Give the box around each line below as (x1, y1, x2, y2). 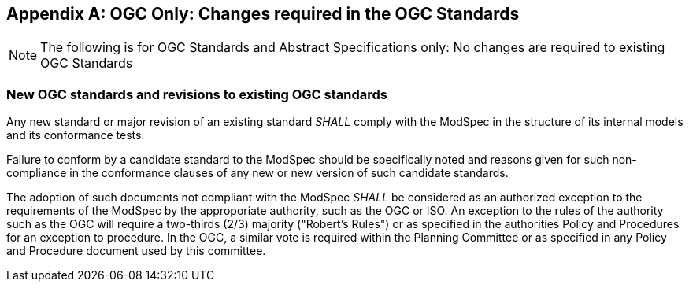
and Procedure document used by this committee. (6, 244, 266, 258)
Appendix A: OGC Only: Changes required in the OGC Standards (6, 4, 520, 24)
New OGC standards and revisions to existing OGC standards (6, 86, 388, 102)
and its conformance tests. (6, 128, 145, 142)
